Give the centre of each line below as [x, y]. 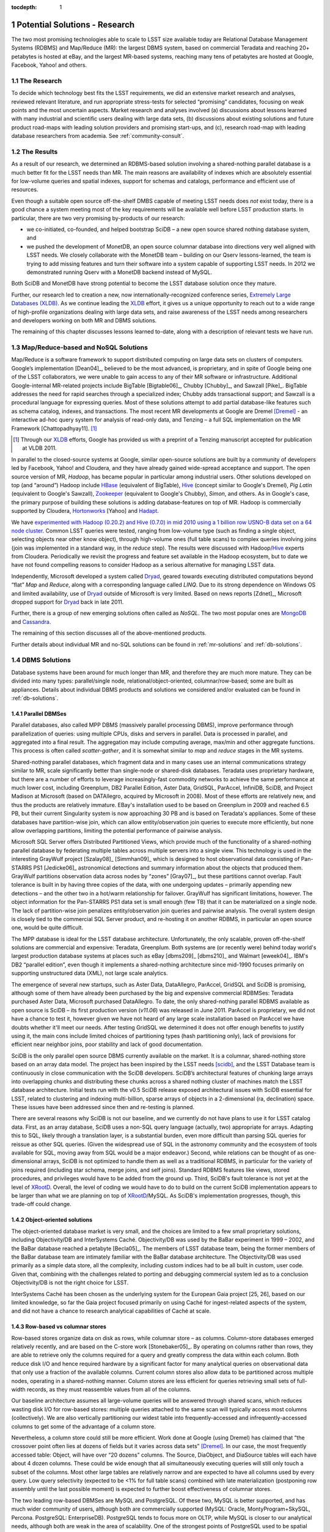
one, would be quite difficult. [47, 928]
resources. [25, 189]
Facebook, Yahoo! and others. [49, 65]
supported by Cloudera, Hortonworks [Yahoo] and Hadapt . [85, 511]
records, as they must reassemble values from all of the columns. [109, 1390]
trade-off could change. [41, 1204]
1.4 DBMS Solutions [41, 660]
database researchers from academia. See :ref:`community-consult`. [98, 136]
